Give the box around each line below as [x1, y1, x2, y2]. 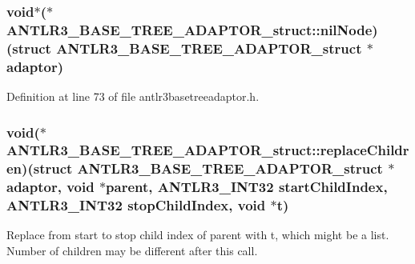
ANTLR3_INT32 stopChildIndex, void [6, 195, 266, 215]
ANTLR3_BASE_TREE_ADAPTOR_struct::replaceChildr [6, 140, 409, 160]
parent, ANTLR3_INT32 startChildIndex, [106, 177, 388, 197]
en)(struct [6, 158, 73, 178]
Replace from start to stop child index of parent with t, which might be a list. [6, 226, 389, 243]
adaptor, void [6, 177, 95, 197]
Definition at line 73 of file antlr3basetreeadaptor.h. [6, 87, 260, 104]
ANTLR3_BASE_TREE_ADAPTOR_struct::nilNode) [6, 19, 378, 39]
